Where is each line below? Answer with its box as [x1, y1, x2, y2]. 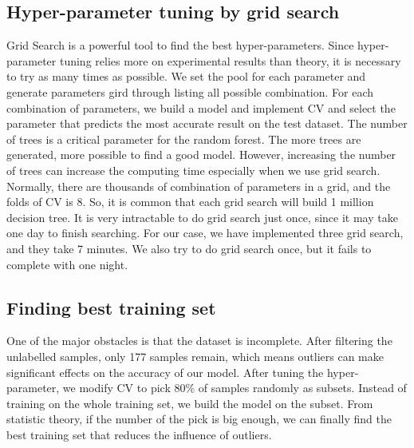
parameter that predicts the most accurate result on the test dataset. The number [6, 115, 408, 132]
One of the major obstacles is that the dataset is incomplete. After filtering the [6, 332, 392, 349]
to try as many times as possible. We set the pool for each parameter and [6, 68, 366, 85]
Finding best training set [6, 295, 216, 319]
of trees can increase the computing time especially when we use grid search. [6, 161, 380, 178]
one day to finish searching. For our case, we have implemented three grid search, [6, 224, 404, 241]
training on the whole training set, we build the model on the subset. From [6, 394, 373, 411]
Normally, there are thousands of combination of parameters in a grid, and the [6, 177, 391, 194]
